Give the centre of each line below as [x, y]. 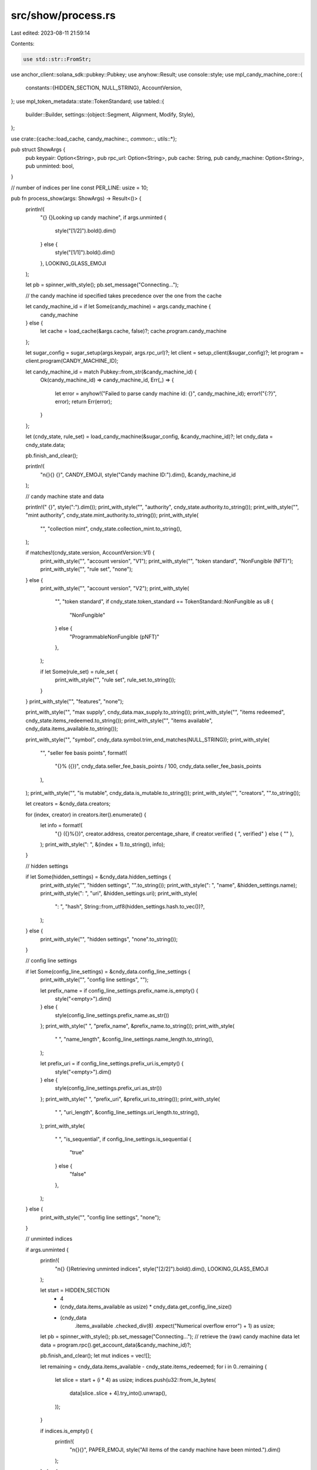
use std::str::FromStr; [58, 59]
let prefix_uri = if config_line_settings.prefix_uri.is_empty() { [112, 1064]
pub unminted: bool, [50, 166]
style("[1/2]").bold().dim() [86, 231]
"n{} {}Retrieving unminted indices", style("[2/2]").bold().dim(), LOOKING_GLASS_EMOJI [162, 1269]
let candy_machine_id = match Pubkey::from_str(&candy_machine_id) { [111, 372]
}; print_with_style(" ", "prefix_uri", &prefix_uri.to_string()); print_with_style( [130, 1099]
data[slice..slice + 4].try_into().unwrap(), [118, 1393]
